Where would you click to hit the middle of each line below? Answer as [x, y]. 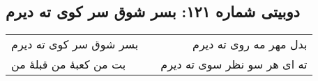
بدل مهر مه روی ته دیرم [250, 44]
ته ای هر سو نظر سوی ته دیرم [234, 64]
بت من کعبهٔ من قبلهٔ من [69, 64]
